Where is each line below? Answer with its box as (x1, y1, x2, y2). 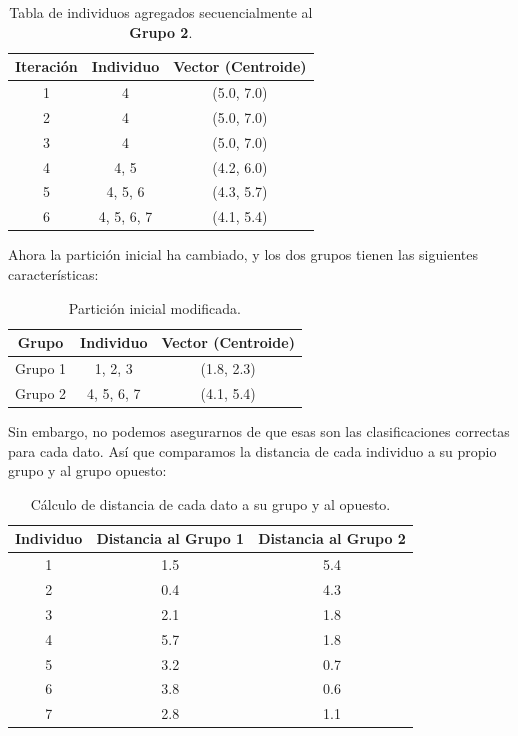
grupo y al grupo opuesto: (8, 460, 167, 481)
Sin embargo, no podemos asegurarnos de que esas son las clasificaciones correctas (8, 420, 510, 441)
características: (8, 263, 99, 284)
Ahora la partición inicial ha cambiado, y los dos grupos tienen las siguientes (8, 244, 478, 265)
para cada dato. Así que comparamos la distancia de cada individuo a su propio (8, 440, 497, 461)
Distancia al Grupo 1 (96, 528, 245, 549)
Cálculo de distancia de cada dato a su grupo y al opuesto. (30, 493, 391, 514)
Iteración (15, 56, 78, 77)
